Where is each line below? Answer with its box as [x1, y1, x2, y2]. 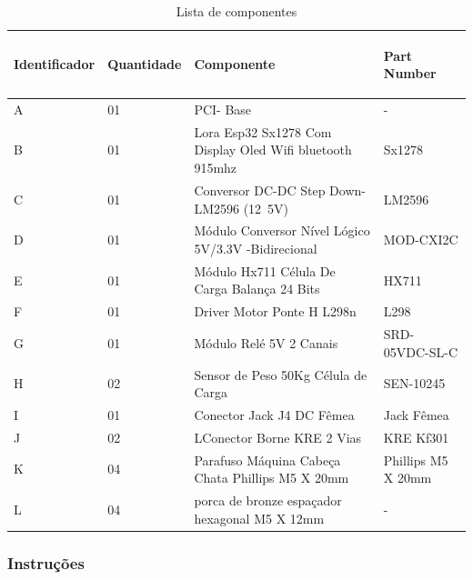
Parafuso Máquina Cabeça [194, 450, 341, 469]
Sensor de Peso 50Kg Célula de [194, 365, 367, 384]
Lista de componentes [176, 2, 297, 20]
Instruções [7, 551, 85, 574]
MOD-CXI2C [383, 230, 458, 249]
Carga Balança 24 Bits [194, 279, 320, 298]
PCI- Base [194, 100, 252, 119]
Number [383, 64, 437, 83]
